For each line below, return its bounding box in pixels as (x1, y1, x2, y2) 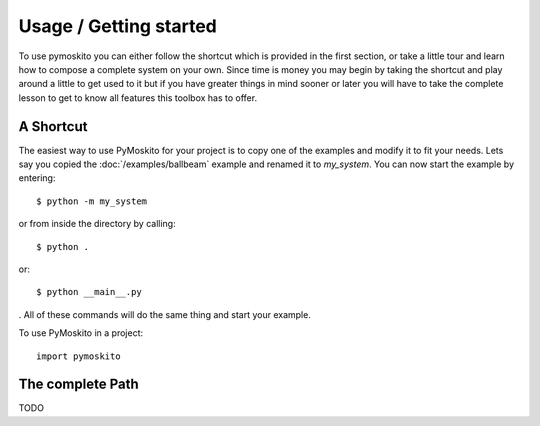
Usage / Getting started (18, 15, 217, 37)
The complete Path (18, 376, 139, 393)
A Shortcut (18, 118, 88, 135)
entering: (18, 172, 56, 184)
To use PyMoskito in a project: (18, 327, 144, 339)
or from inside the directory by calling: (18, 218, 176, 230)
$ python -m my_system (36, 195, 148, 207)
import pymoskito (36, 350, 121, 362)
